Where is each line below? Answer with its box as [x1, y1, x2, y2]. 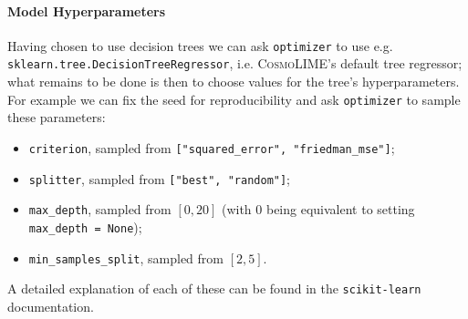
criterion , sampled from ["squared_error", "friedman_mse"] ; [28, 138, 395, 157]
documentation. [7, 296, 94, 315]
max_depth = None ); [28, 217, 142, 236]
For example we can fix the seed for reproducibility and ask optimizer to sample [7, 89, 461, 108]
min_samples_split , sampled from [28, 248, 224, 267]
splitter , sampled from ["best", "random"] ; [28, 169, 291, 188]
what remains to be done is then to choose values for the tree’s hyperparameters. [7, 72, 460, 91]
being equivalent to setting [265, 200, 415, 219]
